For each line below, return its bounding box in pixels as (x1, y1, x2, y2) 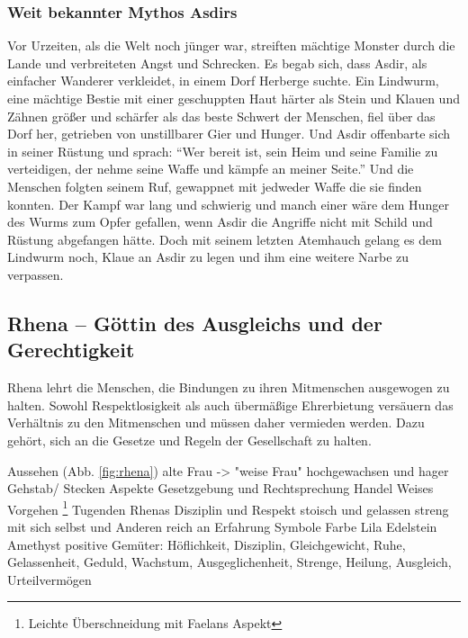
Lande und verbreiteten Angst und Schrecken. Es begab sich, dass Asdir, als (7, 53, 427, 72)
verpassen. (7, 265, 64, 283)
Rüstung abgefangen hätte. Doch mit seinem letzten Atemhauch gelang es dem (7, 229, 442, 248)
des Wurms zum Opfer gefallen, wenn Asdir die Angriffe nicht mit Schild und (7, 212, 433, 231)
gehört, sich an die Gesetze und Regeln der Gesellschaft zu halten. (7, 430, 372, 449)
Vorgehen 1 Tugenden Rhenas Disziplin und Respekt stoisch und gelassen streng (7, 497, 449, 518)
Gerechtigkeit (7, 336, 135, 364)
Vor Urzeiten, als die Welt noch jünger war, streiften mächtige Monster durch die (7, 36, 455, 55)
